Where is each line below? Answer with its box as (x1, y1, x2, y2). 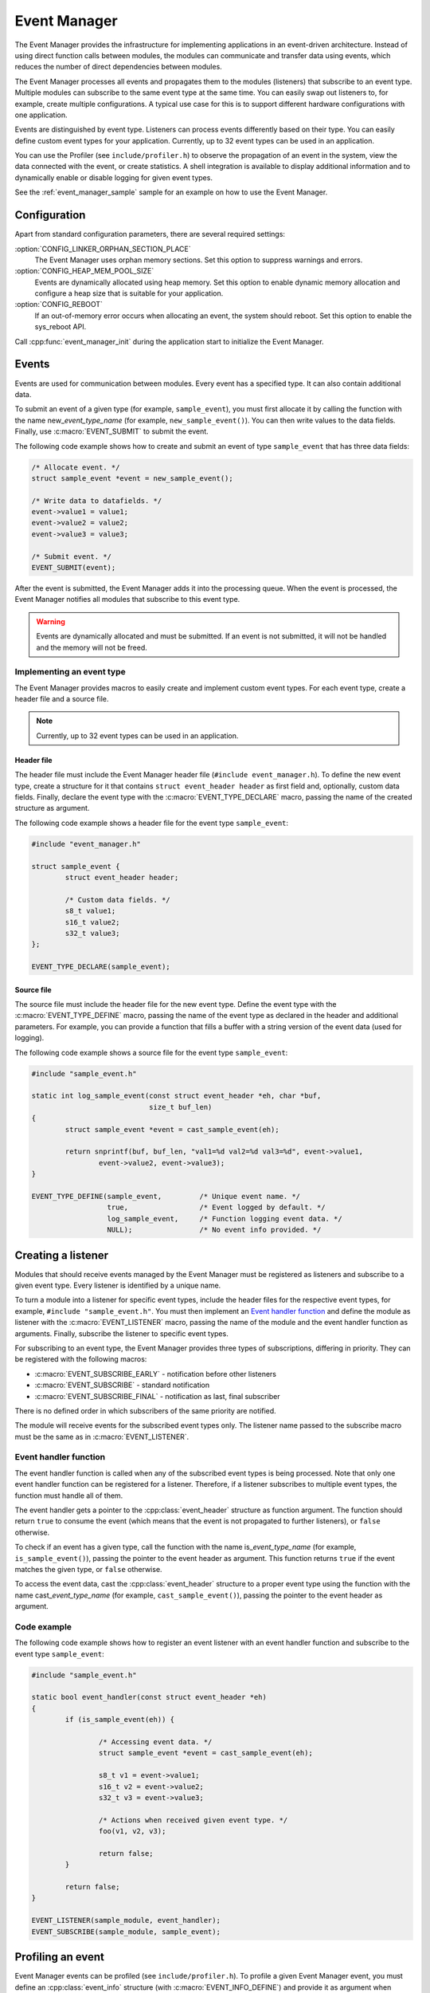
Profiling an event (14, 1950, 105, 1964)
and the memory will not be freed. (36, 643, 147, 652)
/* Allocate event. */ (31, 462, 120, 472)
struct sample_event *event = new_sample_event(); (31, 474, 234, 482)
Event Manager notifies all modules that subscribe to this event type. (14, 595, 240, 604)
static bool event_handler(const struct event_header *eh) (31, 1692, 267, 1702)
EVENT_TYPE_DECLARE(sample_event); (31, 962, 170, 972)
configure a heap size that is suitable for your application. (34, 289, 224, 298)
